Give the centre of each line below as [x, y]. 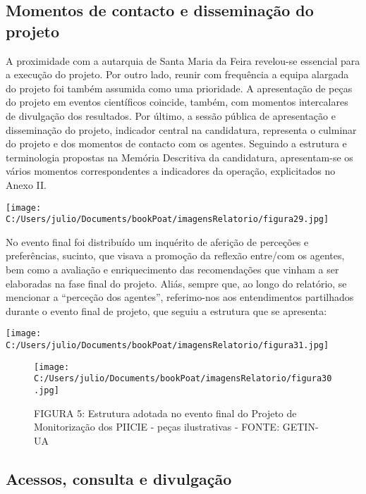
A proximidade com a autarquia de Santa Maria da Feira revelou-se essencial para [183, 60]
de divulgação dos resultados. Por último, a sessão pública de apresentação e [171, 115]
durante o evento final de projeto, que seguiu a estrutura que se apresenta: [166, 310]
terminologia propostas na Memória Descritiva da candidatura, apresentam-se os [179, 157]
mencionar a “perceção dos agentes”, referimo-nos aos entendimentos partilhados [180, 297]
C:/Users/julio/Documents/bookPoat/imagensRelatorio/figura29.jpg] [167, 220]
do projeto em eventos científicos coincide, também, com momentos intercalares [177, 102]
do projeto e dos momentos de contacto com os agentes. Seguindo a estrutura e [176, 143]
